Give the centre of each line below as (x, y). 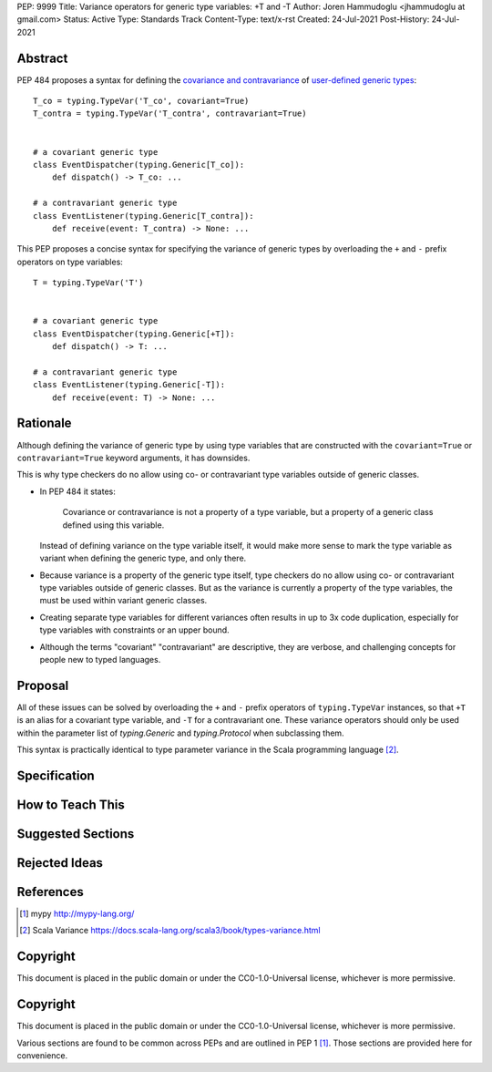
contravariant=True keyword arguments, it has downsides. (133, 458)
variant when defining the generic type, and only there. (143, 558)
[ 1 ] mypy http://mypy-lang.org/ (77, 914)
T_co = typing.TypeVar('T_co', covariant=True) (141, 101)
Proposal (43, 685)
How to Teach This (71, 804)
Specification (56, 775)
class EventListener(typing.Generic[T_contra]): (143, 216)
